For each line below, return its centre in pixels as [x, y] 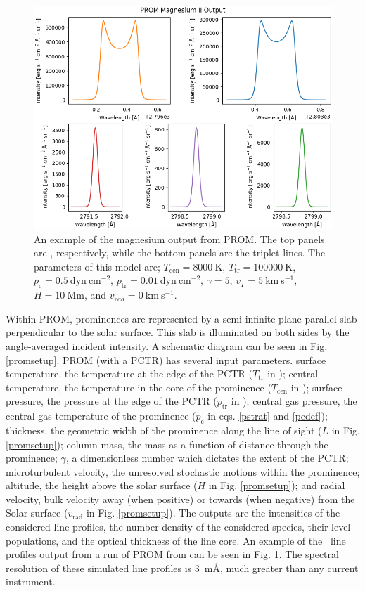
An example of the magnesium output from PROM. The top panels [179, 239]
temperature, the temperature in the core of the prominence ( [139, 387]
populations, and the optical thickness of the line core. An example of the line [176, 540]
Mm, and [87, 295]
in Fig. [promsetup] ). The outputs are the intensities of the [213, 513]
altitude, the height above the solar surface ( [102, 485]
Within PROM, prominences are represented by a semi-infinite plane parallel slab [181, 318]
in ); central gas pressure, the [294, 401]
